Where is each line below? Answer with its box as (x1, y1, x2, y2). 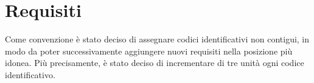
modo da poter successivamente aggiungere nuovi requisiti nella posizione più (5, 44, 293, 57)
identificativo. (5, 68, 55, 81)
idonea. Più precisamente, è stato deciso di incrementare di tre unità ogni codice (5, 56, 304, 69)
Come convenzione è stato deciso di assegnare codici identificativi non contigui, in (5, 33, 310, 45)
